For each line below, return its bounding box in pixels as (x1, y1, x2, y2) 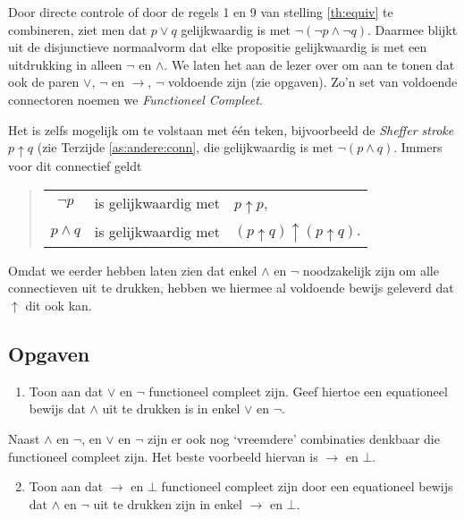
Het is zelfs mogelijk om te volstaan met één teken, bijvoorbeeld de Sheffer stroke (8, 120, 454, 139)
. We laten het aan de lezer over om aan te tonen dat (164, 55, 455, 73)
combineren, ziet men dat (8, 20, 148, 38)
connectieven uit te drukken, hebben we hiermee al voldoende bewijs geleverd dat (8, 278, 454, 297)
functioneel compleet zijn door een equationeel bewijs (161, 477, 453, 496)
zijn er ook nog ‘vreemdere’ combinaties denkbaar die (148, 430, 440, 448)
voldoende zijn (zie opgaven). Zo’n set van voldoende (167, 72, 458, 91)
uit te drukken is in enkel (102, 399, 240, 418)
